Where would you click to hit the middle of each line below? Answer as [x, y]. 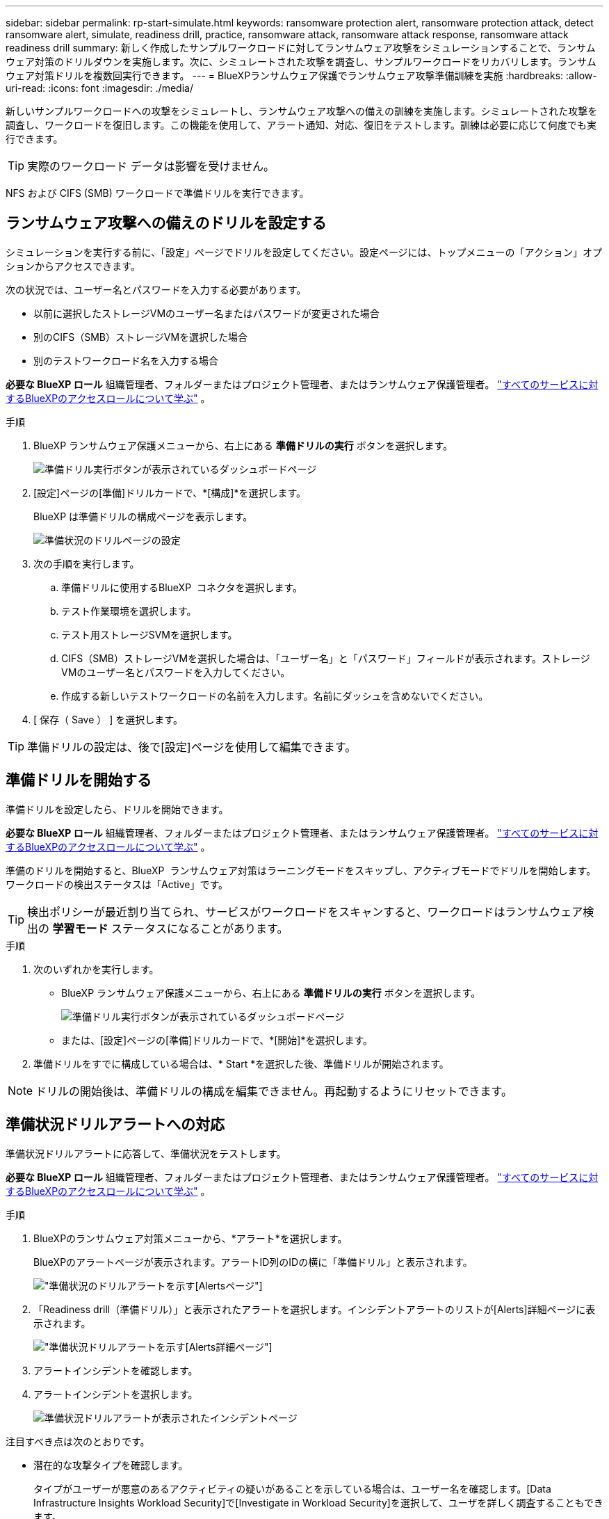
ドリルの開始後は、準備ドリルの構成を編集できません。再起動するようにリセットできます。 [274, 1091]
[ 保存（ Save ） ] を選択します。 [108, 719]
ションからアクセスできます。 [73, 266]
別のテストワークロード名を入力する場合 [126, 360]
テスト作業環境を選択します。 [129, 611]
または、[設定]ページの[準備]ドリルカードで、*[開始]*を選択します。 [217, 1040]
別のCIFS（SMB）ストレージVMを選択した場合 [141, 337]
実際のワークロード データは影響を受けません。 [151, 166]
